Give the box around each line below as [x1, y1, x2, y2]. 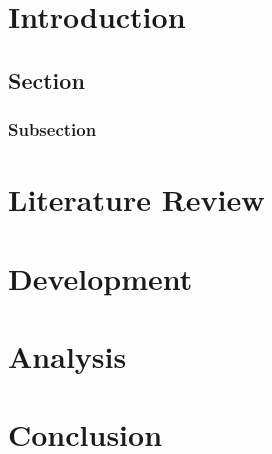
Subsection [8, 117, 97, 142]
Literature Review [8, 179, 265, 220]
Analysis [8, 335, 127, 376]
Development [8, 257, 193, 298]
